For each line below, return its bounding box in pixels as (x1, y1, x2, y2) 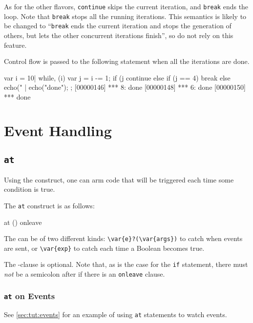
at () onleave (4, 217, 42, 227)
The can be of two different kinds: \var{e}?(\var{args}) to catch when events (4, 233, 243, 243)
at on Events (4, 289, 55, 302)
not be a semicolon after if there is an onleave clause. (4, 269, 165, 279)
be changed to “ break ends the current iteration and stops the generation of (4, 20, 232, 31)
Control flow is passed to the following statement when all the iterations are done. (4, 56, 250, 66)
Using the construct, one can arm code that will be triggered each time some (4, 174, 234, 184)
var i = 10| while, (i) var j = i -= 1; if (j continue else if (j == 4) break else (4, 72, 231, 82)
